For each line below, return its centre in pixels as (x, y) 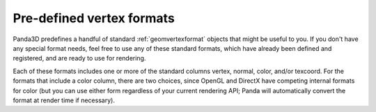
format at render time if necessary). (64, 100)
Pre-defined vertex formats (94, 18)
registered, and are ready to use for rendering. (79, 58)
